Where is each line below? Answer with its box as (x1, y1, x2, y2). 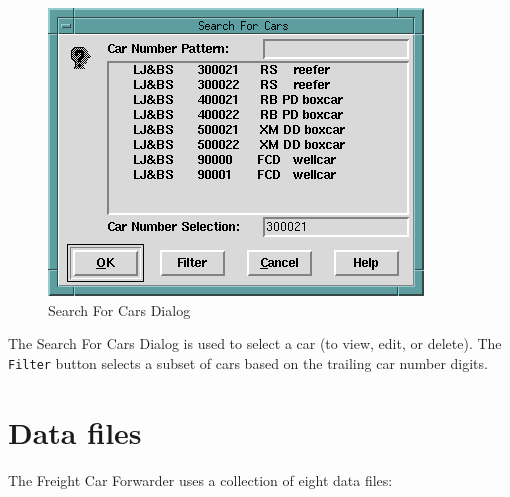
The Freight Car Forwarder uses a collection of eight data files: (8, 469, 393, 490)
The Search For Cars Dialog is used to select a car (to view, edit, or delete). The (8, 333, 502, 354)
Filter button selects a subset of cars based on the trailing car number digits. (8, 352, 488, 373)
